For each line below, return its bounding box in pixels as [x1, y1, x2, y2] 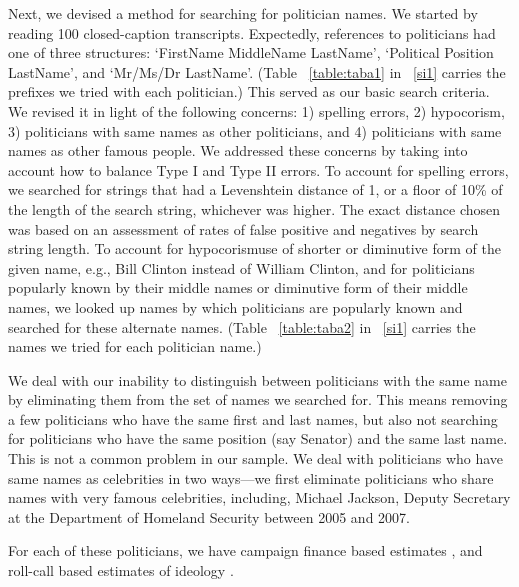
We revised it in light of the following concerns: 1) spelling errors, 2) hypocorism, [8, 100, 505, 121]
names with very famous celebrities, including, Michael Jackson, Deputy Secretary [8, 487, 511, 508]
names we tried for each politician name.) [8, 336, 262, 357]
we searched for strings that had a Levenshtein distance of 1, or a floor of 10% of [8, 179, 503, 200]
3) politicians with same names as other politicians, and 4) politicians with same [8, 120, 502, 141]
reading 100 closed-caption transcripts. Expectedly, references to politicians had [8, 22, 496, 43]
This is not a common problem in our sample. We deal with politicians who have [8, 448, 504, 469]
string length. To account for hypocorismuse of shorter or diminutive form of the [8, 238, 501, 259]
